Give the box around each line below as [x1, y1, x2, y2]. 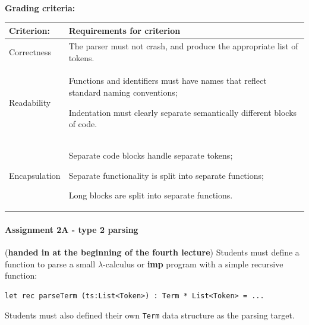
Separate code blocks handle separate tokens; [68, 149, 233, 161]
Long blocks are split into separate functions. [68, 189, 233, 201]
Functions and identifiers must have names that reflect [68, 74, 267, 87]
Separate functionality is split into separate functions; [68, 169, 264, 181]
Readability [9, 96, 51, 108]
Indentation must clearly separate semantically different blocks [68, 106, 297, 118]
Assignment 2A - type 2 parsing [5, 223, 138, 235]
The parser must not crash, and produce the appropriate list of [68, 39, 298, 52]
